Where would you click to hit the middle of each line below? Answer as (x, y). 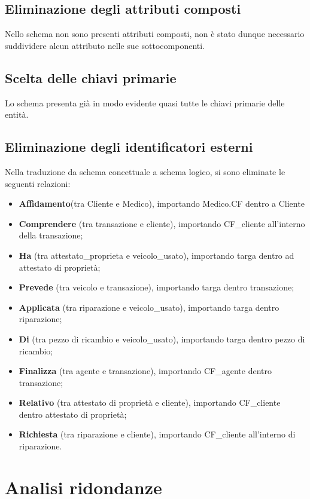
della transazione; (51, 235)
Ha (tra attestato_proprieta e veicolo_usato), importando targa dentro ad (156, 255)
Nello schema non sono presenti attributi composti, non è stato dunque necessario (155, 34)
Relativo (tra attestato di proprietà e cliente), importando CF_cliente (150, 402)
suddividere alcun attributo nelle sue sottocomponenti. (105, 45)
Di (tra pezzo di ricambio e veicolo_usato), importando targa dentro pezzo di (162, 339)
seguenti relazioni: (38, 183)
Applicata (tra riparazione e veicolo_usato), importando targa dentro (149, 307)
